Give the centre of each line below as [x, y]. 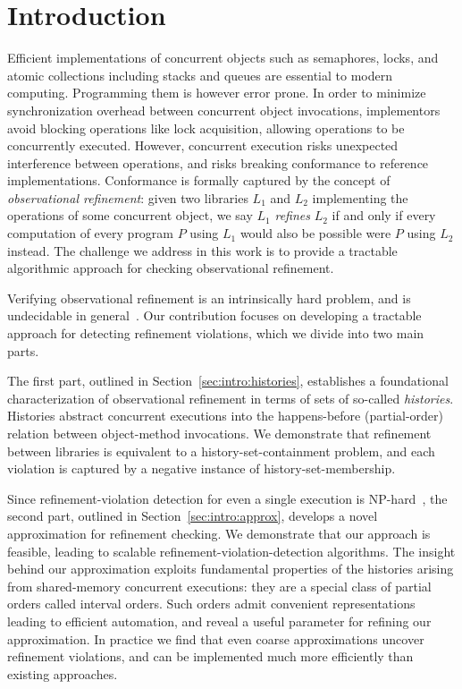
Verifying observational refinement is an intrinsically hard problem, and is [209, 298]
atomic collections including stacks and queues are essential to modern [200, 75]
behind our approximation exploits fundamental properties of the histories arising [231, 569]
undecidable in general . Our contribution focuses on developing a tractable [214, 315]
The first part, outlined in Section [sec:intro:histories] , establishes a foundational [228, 381]
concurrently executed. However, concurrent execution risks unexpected [203, 145]
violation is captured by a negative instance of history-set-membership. [202, 468]
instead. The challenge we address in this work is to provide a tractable [202, 250]
